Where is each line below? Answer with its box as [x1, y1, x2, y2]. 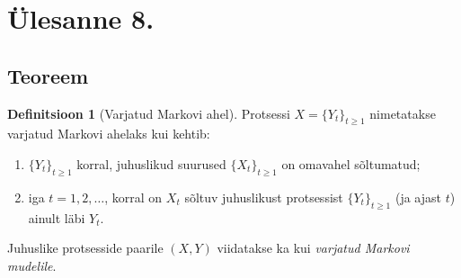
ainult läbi [28, 208, 85, 227]
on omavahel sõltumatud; [281, 154, 421, 173]
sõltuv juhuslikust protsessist [184, 187, 343, 206]
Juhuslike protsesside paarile [7, 238, 164, 257]
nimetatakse [369, 103, 436, 122]
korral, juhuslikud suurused [76, 154, 226, 173]
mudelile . [7, 256, 57, 274]
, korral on [104, 187, 163, 206]
